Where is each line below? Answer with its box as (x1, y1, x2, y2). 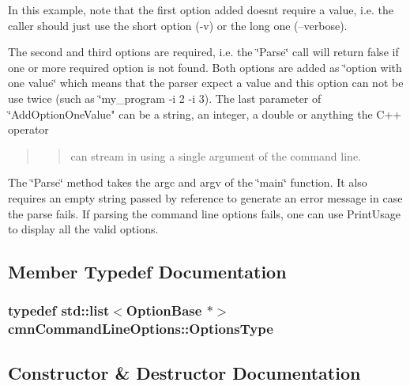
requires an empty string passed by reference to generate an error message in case (8, 189, 403, 206)
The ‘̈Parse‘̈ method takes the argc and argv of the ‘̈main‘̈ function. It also (8, 174, 367, 191)
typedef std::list (8, 301, 110, 320)
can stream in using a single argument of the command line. (70, 147, 361, 164)
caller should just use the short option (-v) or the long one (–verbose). (8, 17, 348, 33)
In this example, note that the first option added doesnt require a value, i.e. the (8, 2, 394, 17)
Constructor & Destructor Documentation (8, 360, 361, 384)
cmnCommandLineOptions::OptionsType (8, 319, 273, 339)
